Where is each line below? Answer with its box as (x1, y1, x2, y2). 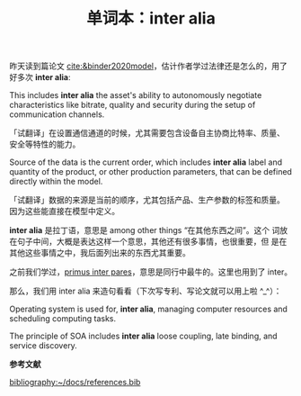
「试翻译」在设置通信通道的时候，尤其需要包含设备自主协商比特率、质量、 (9, 128, 285, 139)
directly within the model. (9, 176, 103, 187)
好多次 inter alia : (9, 72, 71, 83)
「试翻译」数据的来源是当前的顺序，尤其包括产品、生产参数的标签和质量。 (9, 194, 285, 205)
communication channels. (9, 109, 105, 120)
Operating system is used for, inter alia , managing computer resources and (9, 303, 288, 315)
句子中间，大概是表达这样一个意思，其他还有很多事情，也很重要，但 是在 (16, 236, 288, 247)
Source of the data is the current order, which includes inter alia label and (9, 157, 283, 167)
